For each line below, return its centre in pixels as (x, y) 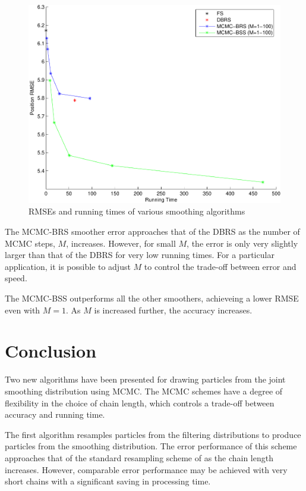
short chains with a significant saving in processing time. (108, 481)
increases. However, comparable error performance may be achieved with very (146, 469)
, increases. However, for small (121, 243)
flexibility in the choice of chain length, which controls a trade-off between (140, 403)
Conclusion (51, 351)
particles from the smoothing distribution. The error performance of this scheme (151, 446)
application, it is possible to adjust (68, 266)
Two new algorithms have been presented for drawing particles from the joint (145, 379)
